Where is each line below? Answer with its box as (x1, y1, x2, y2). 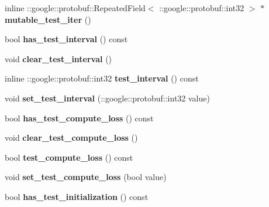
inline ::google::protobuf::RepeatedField (5, 2, 146, 13)
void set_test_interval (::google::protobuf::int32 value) (5, 91, 210, 104)
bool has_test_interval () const (5, 33, 128, 45)
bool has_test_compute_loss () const (5, 111, 154, 124)
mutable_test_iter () (5, 13, 91, 25)
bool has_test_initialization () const (5, 190, 149, 202)
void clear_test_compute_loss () (5, 131, 138, 144)
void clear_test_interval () (5, 52, 112, 65)
